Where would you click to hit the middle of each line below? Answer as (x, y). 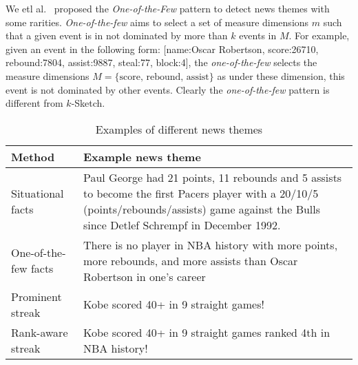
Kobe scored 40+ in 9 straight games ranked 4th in (207, 332)
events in (258, 35)
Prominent (36, 296)
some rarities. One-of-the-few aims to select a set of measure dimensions (157, 22)
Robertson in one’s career (144, 276)
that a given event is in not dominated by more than (117, 35)
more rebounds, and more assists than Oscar (190, 260)
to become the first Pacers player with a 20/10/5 (201, 193)
